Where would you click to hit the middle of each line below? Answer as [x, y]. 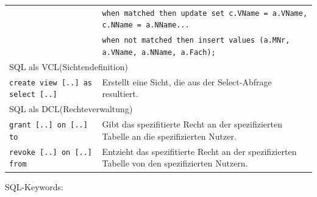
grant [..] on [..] [48, 125]
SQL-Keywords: [34, 186]
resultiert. [120, 94]
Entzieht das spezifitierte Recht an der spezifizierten [199, 151]
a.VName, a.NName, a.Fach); [159, 52]
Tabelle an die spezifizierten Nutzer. [169, 136]
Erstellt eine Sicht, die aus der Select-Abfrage [187, 81]
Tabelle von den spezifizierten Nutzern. [175, 163]
